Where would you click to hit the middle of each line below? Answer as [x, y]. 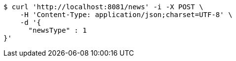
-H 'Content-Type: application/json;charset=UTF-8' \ [126, 15]
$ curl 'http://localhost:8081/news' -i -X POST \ [103, 7]
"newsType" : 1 [58, 30]
